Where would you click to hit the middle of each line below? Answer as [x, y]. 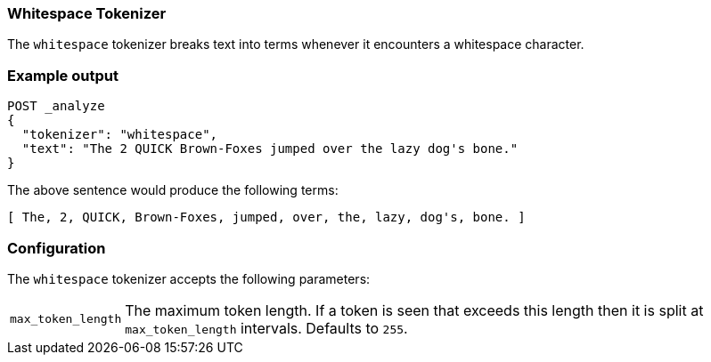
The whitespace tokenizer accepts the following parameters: [189, 278]
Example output [63, 75]
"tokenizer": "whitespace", [120, 135]
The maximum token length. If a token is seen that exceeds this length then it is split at [414, 310]
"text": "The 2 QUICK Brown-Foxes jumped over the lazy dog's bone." [270, 149]
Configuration [57, 248]
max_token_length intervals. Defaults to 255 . [266, 328]
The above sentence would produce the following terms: [173, 190]
